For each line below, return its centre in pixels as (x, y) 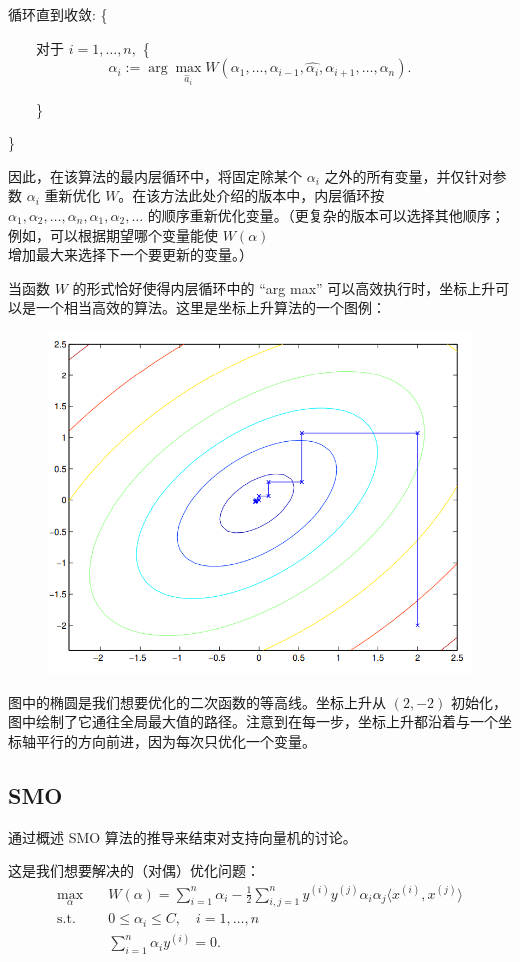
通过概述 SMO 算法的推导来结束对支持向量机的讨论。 (182, 836)
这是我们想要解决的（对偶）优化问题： (134, 870)
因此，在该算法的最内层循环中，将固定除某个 (155, 175)
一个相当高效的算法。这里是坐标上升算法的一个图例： (210, 307)
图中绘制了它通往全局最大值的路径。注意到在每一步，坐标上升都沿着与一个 (253, 721)
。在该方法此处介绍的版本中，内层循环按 (251, 195)
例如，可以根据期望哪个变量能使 (113, 234)
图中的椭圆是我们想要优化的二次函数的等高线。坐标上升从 (197, 701)
